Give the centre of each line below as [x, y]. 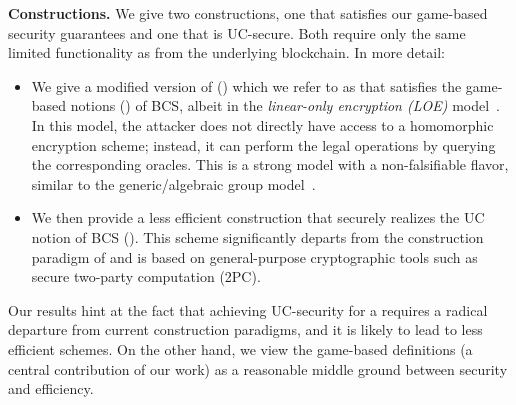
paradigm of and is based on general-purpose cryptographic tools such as [254, 256]
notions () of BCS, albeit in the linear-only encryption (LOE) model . [285, 105]
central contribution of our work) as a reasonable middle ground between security [258, 368]
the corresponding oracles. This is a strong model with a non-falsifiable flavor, [270, 164]
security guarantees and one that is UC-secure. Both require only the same [237, 32]
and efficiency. [51, 388]
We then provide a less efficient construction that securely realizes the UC [258, 217]
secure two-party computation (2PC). [146, 276]
